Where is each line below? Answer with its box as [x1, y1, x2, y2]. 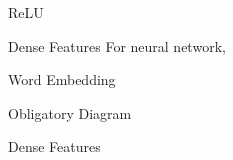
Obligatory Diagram [8, 102, 132, 123]
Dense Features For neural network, [8, 35, 226, 56]
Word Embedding [8, 69, 116, 90]
